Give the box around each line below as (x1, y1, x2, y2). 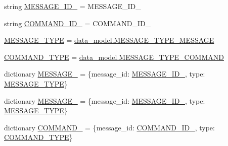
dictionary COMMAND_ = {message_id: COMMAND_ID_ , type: (4, 122, 215, 132)
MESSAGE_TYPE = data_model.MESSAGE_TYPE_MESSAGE (4, 35, 214, 45)
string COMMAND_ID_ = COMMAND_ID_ (4, 18, 151, 28)
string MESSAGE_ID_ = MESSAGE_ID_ (4, 1, 141, 11)
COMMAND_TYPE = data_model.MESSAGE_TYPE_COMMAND (4, 51, 224, 62)
